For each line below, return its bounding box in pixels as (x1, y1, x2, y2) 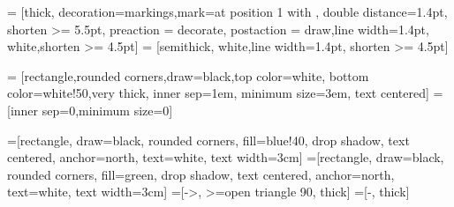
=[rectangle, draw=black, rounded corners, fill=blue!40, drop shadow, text (7, 130, 410, 149)
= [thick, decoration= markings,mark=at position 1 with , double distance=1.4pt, (7, 3, 448, 20)
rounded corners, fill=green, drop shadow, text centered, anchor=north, (7, 165, 395, 183)
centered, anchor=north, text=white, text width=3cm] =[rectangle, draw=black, (7, 148, 444, 166)
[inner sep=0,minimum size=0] (7, 100, 173, 119)
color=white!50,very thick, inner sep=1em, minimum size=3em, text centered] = (7, 84, 443, 102)
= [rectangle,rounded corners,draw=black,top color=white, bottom (7, 66, 369, 85)
